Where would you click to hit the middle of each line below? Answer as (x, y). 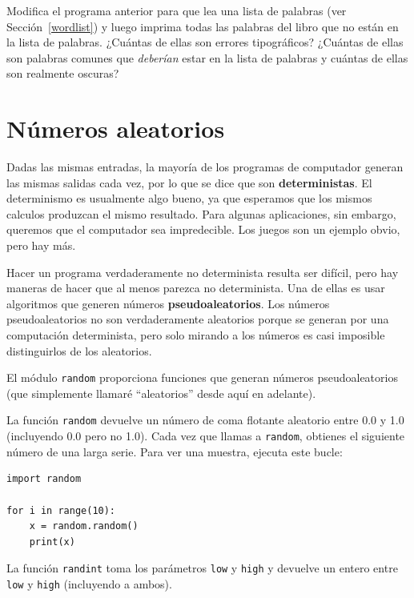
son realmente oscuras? (63, 73)
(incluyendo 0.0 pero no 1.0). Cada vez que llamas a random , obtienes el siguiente (206, 436)
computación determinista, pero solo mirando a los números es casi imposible (196, 335)
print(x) (52, 542)
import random (44, 479)
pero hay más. (41, 245)
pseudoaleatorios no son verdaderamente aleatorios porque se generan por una (198, 319)
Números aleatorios (116, 128)
